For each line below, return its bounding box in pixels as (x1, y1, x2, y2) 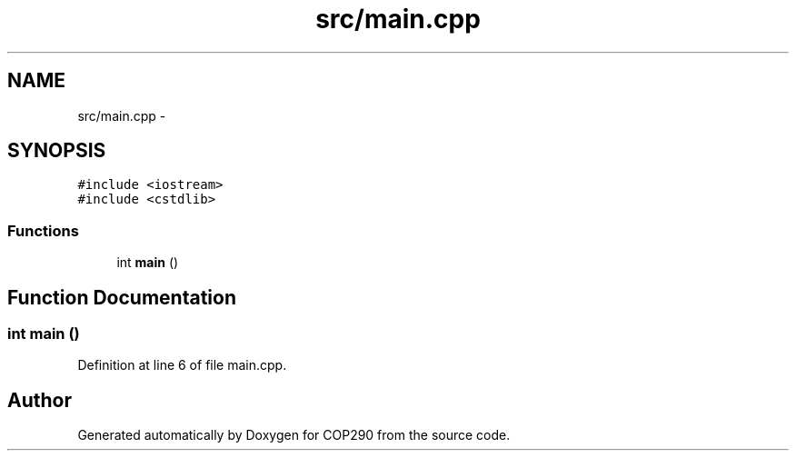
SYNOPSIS (7, 139, 106, 163)
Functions (7, 221, 79, 240)
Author (7, 388, 72, 412)
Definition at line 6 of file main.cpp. (77, 357, 287, 373)
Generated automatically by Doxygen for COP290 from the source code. (77, 427, 511, 443)
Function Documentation (7, 285, 236, 309)
